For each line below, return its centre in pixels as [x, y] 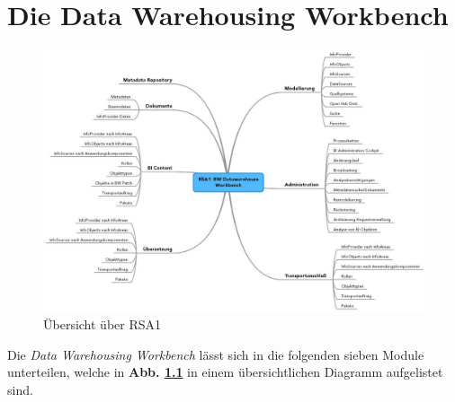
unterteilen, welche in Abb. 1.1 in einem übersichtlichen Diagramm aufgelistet [225, 372]
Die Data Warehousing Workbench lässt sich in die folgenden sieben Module [216, 354]
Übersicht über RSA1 [103, 324]
